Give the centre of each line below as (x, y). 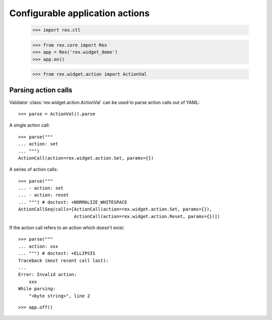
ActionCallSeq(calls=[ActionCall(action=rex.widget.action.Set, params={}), (115, 209)
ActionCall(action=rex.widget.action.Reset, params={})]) (147, 216)
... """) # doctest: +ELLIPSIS (57, 253)
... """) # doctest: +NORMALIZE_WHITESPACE (73, 202)
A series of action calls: (33, 170)
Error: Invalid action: (48, 275)
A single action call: (29, 125)
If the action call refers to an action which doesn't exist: (67, 228)
